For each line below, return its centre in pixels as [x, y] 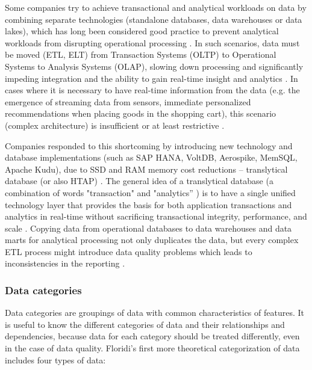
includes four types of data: [55, 359]
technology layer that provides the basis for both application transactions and [148, 204]
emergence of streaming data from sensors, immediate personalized [128, 101]
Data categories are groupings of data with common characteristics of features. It [154, 313]
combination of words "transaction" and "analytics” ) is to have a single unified [150, 192]
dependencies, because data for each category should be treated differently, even [152, 336]
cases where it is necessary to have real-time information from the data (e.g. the [152, 90]
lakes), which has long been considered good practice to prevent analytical [142, 31]
